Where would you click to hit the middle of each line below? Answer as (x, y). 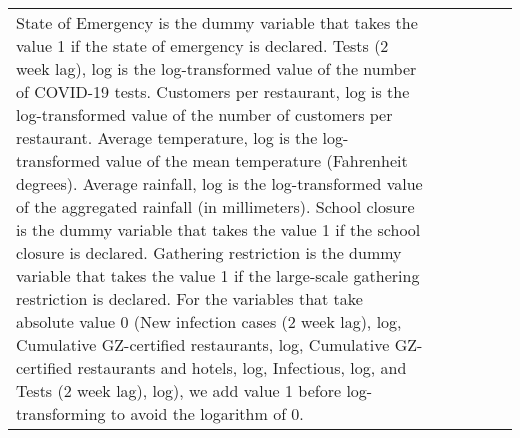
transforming (61, 413)
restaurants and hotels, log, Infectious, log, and (242, 367)
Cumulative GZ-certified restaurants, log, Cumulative (203, 344)
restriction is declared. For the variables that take (189, 298)
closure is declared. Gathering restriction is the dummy (209, 252)
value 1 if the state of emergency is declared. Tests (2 (202, 45)
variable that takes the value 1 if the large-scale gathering (218, 275)
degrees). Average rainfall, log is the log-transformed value (219, 183)
